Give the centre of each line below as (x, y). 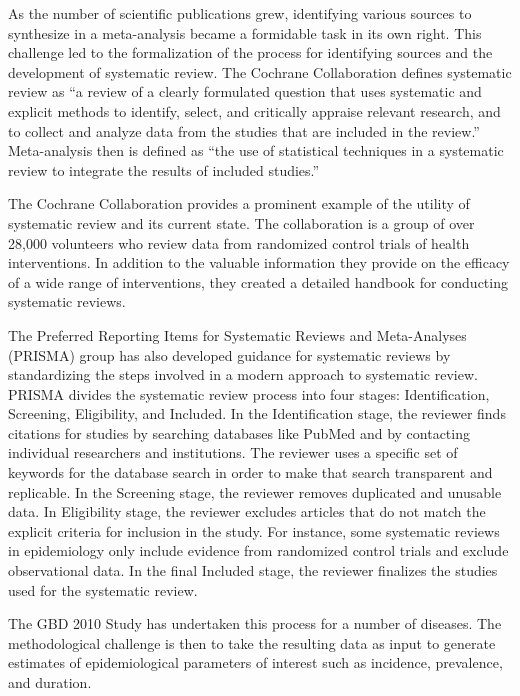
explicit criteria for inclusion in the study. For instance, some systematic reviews (254, 530)
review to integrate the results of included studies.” (164, 169)
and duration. (50, 682)
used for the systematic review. (103, 589)
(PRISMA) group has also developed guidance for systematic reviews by (229, 354)
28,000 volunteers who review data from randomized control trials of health (239, 242)
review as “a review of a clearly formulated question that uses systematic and (245, 91)
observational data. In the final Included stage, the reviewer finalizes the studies (253, 570)
